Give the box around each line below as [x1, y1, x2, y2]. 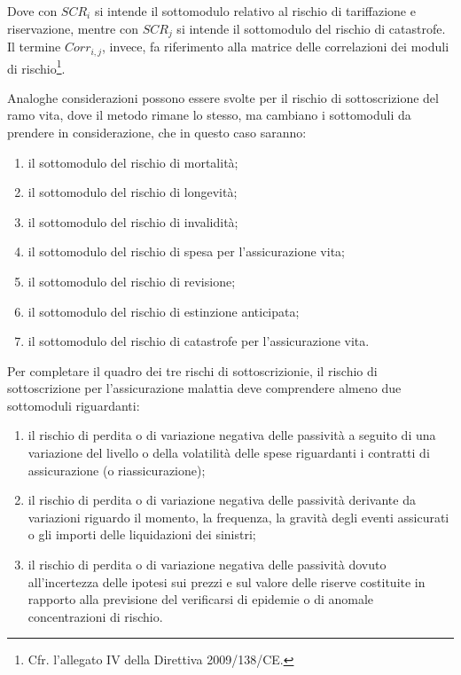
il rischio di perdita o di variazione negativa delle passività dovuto [27, 555, 387, 574]
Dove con [7, 2, 58, 20]
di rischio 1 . [7, 56, 66, 77]
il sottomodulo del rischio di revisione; [27, 271, 236, 290]
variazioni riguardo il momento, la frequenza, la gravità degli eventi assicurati [27, 507, 449, 526]
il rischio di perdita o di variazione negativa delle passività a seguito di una [27, 426, 436, 444]
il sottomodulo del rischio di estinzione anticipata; [27, 302, 300, 320]
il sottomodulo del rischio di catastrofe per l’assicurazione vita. [27, 332, 370, 350]
